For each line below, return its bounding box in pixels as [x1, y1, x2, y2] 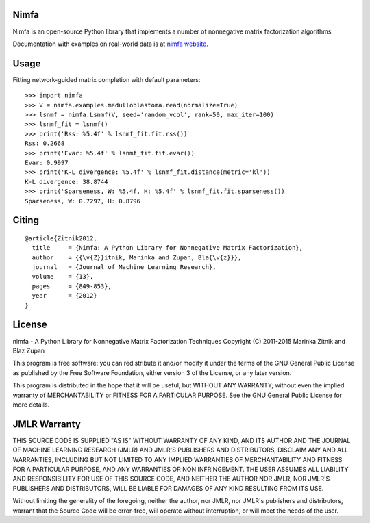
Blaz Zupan [12, 346, 45, 355]
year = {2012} [32, 292, 97, 300]
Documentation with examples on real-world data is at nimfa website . [12, 40, 208, 48]
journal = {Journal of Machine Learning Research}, [32, 264, 217, 271]
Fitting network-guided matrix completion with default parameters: [12, 75, 201, 84]
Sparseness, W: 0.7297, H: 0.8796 [25, 197, 140, 205]
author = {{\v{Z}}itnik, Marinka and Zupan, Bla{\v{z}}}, [32, 253, 242, 261]
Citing [12, 214, 39, 226]
